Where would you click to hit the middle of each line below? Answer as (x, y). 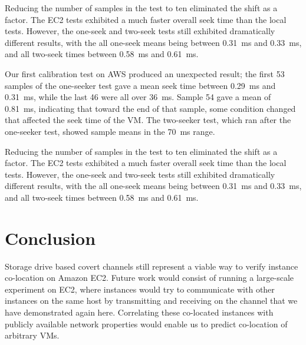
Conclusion (50, 238)
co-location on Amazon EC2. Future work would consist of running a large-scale (149, 278)
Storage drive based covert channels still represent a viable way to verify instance (152, 266)
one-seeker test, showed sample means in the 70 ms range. (110, 131)
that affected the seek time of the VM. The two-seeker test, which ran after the (148, 120)
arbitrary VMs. (32, 335)
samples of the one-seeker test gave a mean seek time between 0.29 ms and (140, 85)
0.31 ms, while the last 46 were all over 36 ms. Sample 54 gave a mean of (138, 97)
